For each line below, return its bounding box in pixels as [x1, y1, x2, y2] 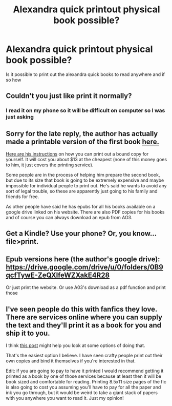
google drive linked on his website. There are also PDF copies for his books [6, 209, 165, 215]
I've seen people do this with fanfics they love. [6, 304, 158, 314]
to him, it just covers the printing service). [6, 162, 94, 168]
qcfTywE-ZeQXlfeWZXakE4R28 [6, 270, 110, 279]
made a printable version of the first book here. [6, 137, 159, 146]
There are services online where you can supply [6, 313, 163, 321]
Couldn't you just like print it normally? [6, 91, 132, 101]
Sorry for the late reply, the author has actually [6, 129, 158, 138]
